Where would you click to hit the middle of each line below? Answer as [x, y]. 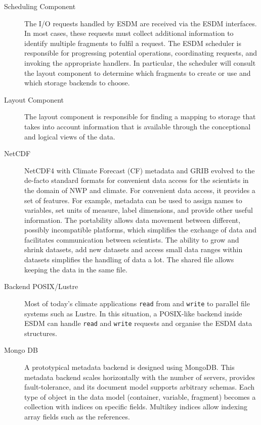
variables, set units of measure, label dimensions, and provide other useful [139, 210]
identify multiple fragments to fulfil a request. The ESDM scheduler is [133, 43]
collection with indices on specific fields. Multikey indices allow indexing [136, 407]
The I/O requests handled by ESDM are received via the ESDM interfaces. [141, 23]
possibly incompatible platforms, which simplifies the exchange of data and [140, 230]
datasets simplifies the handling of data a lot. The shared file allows [129, 259]
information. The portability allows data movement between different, [133, 220]
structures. [41, 333]
